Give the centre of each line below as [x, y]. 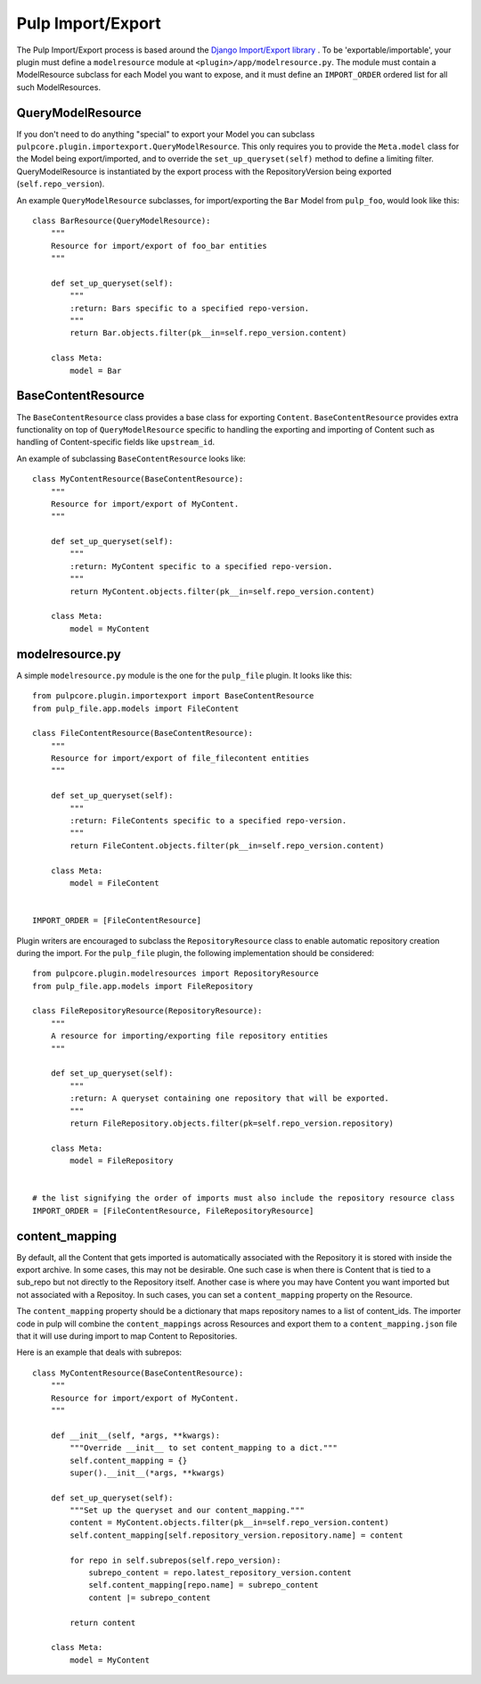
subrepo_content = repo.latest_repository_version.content [220, 1573]
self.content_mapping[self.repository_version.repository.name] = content [236, 1535]
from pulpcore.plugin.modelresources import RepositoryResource [176, 974]
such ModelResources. [59, 87]
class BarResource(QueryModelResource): [122, 220]
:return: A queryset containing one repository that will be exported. [229, 1098]
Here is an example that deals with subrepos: [99, 1352]
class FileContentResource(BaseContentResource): [143, 733]
